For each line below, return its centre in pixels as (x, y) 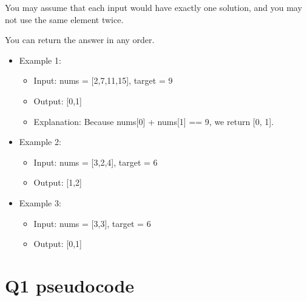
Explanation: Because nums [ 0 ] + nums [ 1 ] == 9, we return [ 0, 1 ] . (154, 121)
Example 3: (40, 202)
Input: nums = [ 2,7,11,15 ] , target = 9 (103, 80)
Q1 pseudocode (70, 285)
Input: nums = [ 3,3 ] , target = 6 (92, 223)
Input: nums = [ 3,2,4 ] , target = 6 (96, 162)
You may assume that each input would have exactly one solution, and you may (153, 7)
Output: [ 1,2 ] (58, 182)
